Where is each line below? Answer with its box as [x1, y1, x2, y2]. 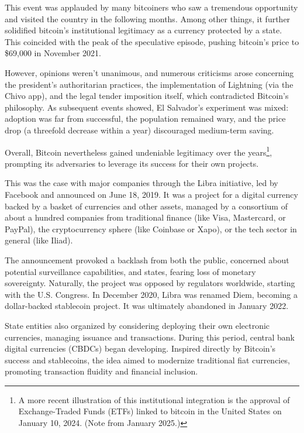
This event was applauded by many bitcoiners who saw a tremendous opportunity [5, 1, 298, 13]
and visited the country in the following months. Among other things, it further [5, 12, 291, 25]
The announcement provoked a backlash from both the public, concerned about [5, 253, 289, 266]
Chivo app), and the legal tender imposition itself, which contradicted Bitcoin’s [5, 90, 289, 102]
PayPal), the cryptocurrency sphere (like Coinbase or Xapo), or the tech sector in [5, 222, 297, 235]
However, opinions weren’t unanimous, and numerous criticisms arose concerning [5, 66, 294, 78]
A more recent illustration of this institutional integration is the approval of [18, 393, 290, 405]
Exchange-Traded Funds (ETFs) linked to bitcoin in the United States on [18, 405, 282, 417]
